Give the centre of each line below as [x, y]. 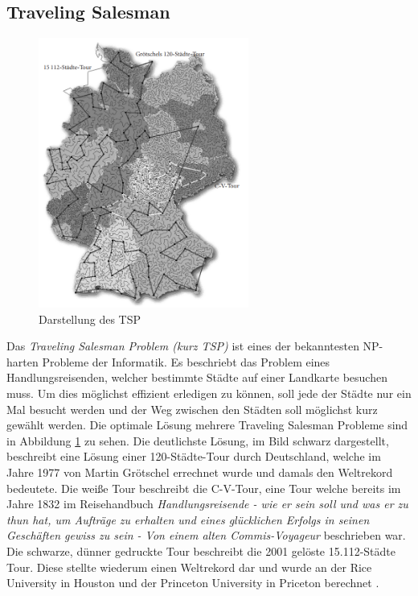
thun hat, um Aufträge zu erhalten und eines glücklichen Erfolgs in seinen [188, 519]
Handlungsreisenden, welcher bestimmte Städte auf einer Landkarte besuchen [197, 377]
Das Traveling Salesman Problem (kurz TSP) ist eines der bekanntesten [183, 346]
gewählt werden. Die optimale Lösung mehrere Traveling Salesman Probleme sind [207, 425]
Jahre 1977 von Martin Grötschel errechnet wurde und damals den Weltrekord [200, 472]
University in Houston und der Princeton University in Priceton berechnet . [193, 583]
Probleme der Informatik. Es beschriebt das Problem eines [186, 361]
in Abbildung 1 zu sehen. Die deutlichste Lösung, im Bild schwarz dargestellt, [198, 440]
